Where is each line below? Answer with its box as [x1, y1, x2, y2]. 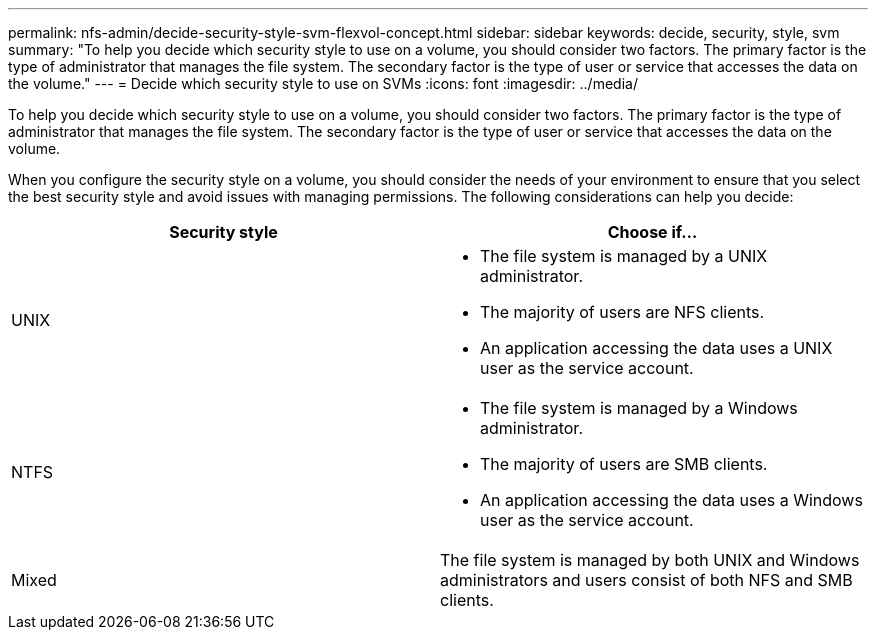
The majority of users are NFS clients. [480, 302, 765, 322]
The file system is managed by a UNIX [480, 246, 768, 266]
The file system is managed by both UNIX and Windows [440, 550, 860, 570]
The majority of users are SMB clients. [480, 454, 768, 474]
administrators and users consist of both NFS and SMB [440, 570, 853, 590]
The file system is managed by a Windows [480, 398, 798, 418]
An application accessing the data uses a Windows [480, 490, 863, 510]
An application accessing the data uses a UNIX [480, 338, 833, 358]
